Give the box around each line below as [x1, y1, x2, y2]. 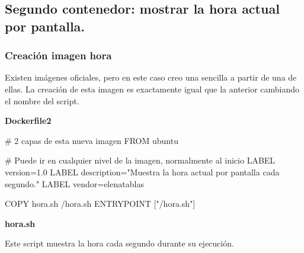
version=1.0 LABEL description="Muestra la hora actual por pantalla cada [5, 165, 280, 178]
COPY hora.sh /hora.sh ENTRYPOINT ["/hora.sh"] [5, 197, 196, 210]
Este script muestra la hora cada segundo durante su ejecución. [5, 237, 234, 249]
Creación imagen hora [5, 48, 112, 63]
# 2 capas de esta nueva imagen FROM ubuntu [5, 134, 178, 146]
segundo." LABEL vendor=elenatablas [5, 177, 144, 190]
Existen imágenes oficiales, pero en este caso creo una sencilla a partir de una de [5, 71, 297, 84]
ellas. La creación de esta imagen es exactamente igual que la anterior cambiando [5, 82, 300, 95]
